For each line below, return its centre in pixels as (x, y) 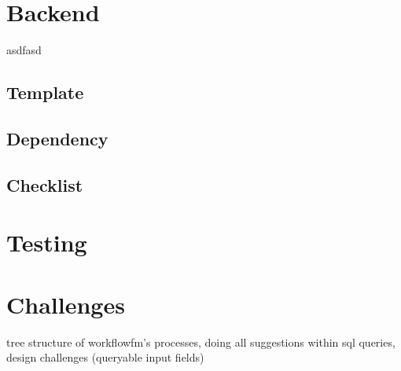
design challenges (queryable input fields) (105, 357)
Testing (47, 242)
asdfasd (24, 50)
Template (45, 92)
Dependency (57, 138)
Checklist (45, 184)
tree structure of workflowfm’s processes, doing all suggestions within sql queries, (201, 342)
